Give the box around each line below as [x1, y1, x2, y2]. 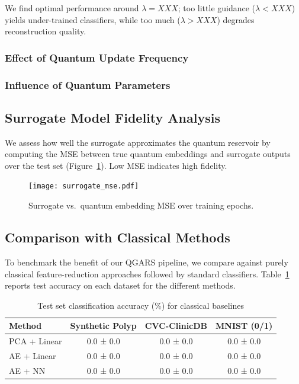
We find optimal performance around [5, 2, 139, 14]
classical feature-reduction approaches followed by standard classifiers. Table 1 [5, 267, 290, 280]
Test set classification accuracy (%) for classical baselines [37, 299, 244, 311]
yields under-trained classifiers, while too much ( [5, 13, 181, 25]
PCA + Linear [9, 335, 62, 347]
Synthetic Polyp [70, 319, 137, 332]
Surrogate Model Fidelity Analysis [5, 108, 220, 126]
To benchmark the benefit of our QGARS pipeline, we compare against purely [5, 255, 288, 268]
